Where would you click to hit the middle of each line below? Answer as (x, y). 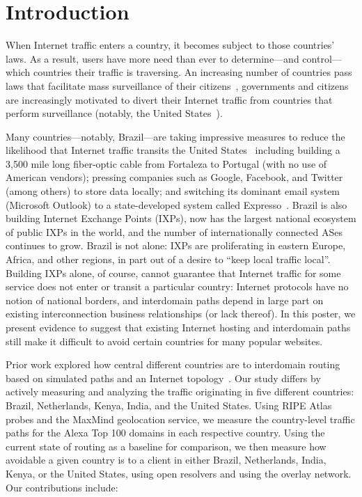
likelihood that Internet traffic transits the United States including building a (173, 150)
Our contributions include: (62, 487)
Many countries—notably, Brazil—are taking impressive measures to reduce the (175, 136)
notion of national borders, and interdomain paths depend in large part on (165, 300)
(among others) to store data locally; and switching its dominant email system (173, 191)
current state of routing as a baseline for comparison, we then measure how (166, 446)
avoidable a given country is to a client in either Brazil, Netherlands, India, (166, 460)
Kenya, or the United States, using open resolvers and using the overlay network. (179, 473)
